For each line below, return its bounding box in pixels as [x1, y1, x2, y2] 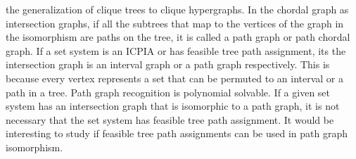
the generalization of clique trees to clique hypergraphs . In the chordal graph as [6, 2, 349, 16]
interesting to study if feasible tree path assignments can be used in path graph [6, 126, 348, 141]
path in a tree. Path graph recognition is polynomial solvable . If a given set [6, 84, 331, 99]
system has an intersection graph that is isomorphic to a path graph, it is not [6, 98, 340, 113]
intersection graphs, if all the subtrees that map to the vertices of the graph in [6, 15, 344, 30]
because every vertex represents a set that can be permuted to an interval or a [6, 70, 344, 85]
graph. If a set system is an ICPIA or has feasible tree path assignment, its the [6, 43, 346, 58]
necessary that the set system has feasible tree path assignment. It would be [6, 112, 334, 127]
